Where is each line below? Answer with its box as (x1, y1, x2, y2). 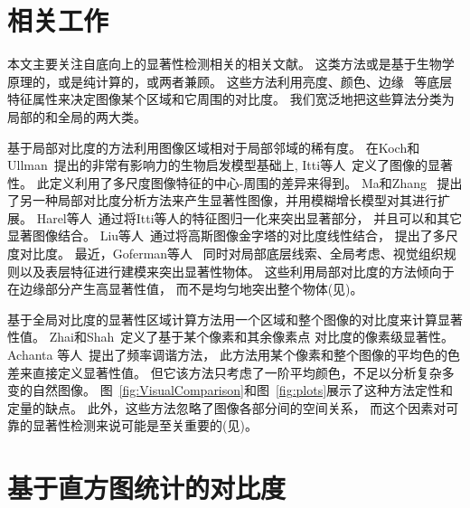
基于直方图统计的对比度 (7, 469, 287, 506)
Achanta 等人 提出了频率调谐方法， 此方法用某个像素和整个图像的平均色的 (7, 345, 447, 364)
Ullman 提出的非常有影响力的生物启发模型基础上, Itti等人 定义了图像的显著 (7, 155, 454, 174)
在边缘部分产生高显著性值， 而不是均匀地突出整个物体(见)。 (7, 279, 363, 298)
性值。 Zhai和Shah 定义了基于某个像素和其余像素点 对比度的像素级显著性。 (7, 327, 454, 346)
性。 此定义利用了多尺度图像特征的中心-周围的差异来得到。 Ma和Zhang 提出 (7, 173, 463, 192)
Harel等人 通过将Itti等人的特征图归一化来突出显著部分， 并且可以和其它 (36, 208, 463, 227)
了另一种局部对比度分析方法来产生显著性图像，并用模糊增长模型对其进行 (7, 191, 437, 210)
